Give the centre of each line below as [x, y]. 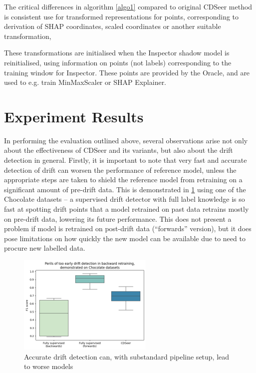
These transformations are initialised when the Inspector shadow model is [117, 53]
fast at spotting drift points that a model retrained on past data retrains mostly [127, 209]
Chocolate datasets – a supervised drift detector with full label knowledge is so [125, 199]
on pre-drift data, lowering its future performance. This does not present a [118, 218]
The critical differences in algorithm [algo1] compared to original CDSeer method [128, 6]
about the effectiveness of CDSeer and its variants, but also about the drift [119, 150]
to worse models [49, 366]
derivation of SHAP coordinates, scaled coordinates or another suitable [113, 26]
